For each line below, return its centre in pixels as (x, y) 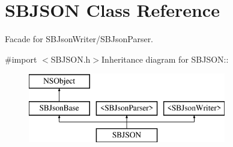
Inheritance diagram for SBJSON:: (165, 59)
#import (21, 59)
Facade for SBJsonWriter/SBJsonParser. (79, 39)
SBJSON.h (71, 59)
